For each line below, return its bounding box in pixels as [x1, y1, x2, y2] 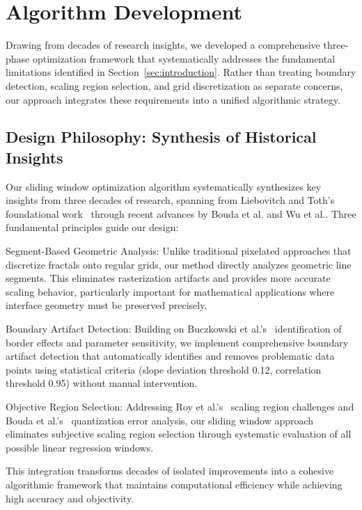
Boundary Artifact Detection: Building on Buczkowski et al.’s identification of [6, 321, 342, 336]
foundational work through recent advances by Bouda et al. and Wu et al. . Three [6, 206, 356, 221]
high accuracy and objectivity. [6, 491, 134, 505]
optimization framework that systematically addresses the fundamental [32, 51, 336, 65]
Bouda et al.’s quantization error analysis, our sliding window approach [6, 413, 314, 427]
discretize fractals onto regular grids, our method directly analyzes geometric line [6, 257, 352, 271]
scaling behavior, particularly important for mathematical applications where [6, 284, 335, 298]
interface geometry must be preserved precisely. [6, 298, 207, 312]
